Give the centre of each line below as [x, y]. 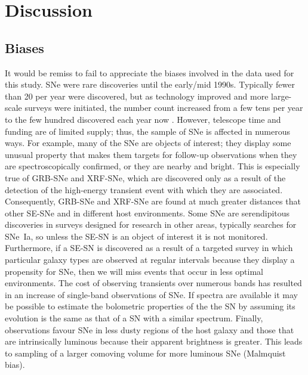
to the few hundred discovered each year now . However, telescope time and [143, 119]
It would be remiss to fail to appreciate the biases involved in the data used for [150, 72]
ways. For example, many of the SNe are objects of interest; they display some [148, 143]
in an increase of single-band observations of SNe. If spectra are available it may [151, 294]
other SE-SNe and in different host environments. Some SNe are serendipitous [147, 213]
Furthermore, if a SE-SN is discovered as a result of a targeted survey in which [149, 248]
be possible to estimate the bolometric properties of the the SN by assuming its [150, 306]
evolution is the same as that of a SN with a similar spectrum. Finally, [134, 318]
